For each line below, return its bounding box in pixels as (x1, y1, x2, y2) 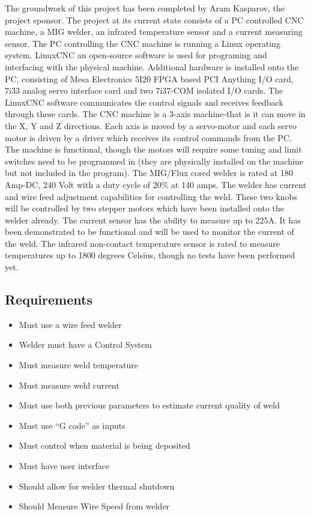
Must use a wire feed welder (19, 318, 122, 330)
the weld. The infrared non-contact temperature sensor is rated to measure (5, 237, 280, 249)
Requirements (5, 290, 92, 309)
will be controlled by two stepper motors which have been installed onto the (5, 202, 285, 214)
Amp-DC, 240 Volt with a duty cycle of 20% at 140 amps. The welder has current (5, 178, 307, 190)
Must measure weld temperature (19, 359, 138, 371)
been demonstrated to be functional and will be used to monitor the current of (5, 225, 294, 238)
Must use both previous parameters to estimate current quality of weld (19, 399, 280, 411)
